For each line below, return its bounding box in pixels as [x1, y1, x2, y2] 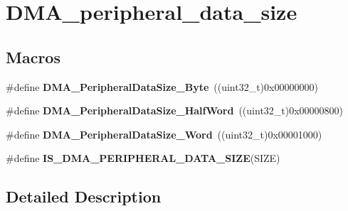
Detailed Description [6, 185, 162, 207]
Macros [6, 45, 60, 67]
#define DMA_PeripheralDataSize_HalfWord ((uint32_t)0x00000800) [6, 103, 344, 118]
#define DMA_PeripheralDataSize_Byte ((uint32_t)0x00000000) [6, 79, 318, 94]
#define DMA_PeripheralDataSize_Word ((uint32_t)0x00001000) [6, 126, 322, 141]
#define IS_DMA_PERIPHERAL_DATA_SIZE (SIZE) [6, 151, 280, 166]
